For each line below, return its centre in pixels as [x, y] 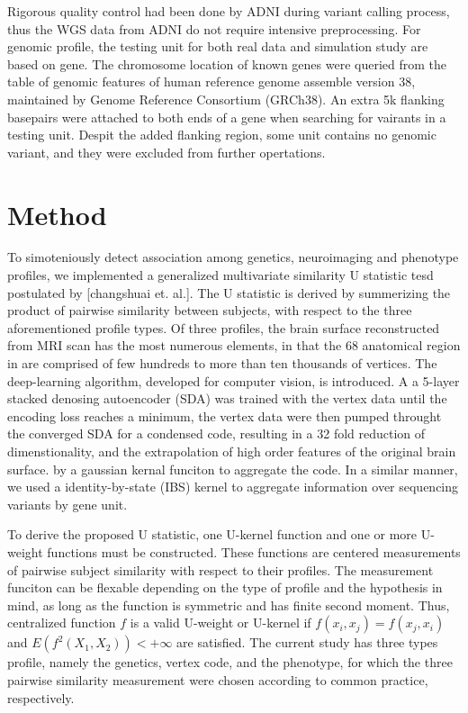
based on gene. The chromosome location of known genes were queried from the [227, 63]
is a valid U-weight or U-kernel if [220, 623]
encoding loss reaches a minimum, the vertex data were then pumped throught [225, 415]
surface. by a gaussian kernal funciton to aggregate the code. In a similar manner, [233, 469]
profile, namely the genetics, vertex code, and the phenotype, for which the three [230, 662]
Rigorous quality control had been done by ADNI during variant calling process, [229, 11]
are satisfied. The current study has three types [307, 642]
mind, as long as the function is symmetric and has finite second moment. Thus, [229, 605]
